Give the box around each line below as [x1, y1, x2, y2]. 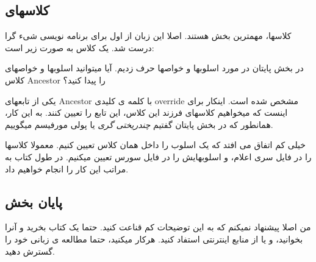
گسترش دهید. [5, 244, 55, 257]
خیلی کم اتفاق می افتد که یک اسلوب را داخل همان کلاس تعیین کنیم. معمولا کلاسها [5, 138, 306, 151]
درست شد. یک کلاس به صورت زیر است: [5, 41, 154, 54]
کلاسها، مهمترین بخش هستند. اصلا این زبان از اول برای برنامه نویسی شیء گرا [5, 29, 292, 42]
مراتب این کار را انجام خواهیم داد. [5, 162, 129, 175]
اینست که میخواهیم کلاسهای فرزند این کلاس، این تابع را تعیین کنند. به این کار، [5, 106, 288, 119]
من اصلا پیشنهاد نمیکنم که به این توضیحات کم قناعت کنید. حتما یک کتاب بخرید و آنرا [5, 221, 311, 233]
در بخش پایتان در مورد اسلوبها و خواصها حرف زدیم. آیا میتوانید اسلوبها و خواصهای [5, 62, 304, 74]
